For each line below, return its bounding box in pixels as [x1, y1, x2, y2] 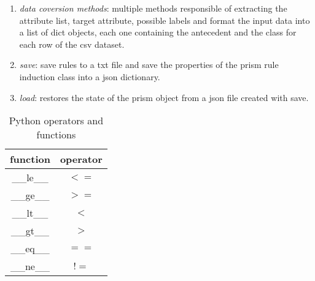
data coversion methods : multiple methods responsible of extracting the [19, 2, 287, 14]
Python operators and [9, 113, 104, 128]
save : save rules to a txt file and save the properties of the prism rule [19, 58, 279, 71]
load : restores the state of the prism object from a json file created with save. [19, 91, 309, 103]
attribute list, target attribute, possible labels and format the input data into [19, 13, 310, 26]
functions [36, 127, 76, 142]
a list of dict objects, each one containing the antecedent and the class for [19, 26, 297, 39]
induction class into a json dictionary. [19, 70, 160, 83]
